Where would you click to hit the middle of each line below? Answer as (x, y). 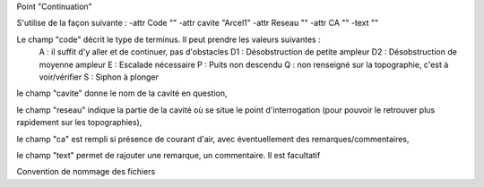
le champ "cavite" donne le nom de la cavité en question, (122, 93)
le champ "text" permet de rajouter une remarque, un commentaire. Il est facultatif (169, 155)
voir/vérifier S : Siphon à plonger (99, 77)
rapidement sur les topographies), (79, 123)
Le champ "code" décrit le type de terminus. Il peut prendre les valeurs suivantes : (169, 39)
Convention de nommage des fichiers (86, 172)
